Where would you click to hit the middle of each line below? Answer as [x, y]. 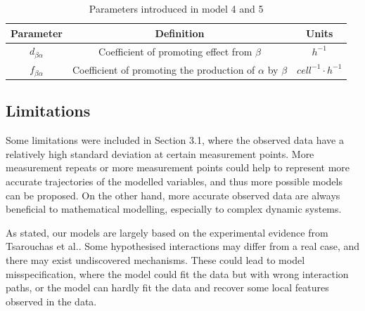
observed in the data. [51, 301]
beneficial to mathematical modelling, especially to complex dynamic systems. [174, 209]
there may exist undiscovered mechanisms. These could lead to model [155, 260]
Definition [180, 33]
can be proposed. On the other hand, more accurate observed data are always [173, 195]
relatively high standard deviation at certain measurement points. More [160, 153]
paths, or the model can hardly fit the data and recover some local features [167, 287]
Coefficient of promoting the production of [164, 69]
